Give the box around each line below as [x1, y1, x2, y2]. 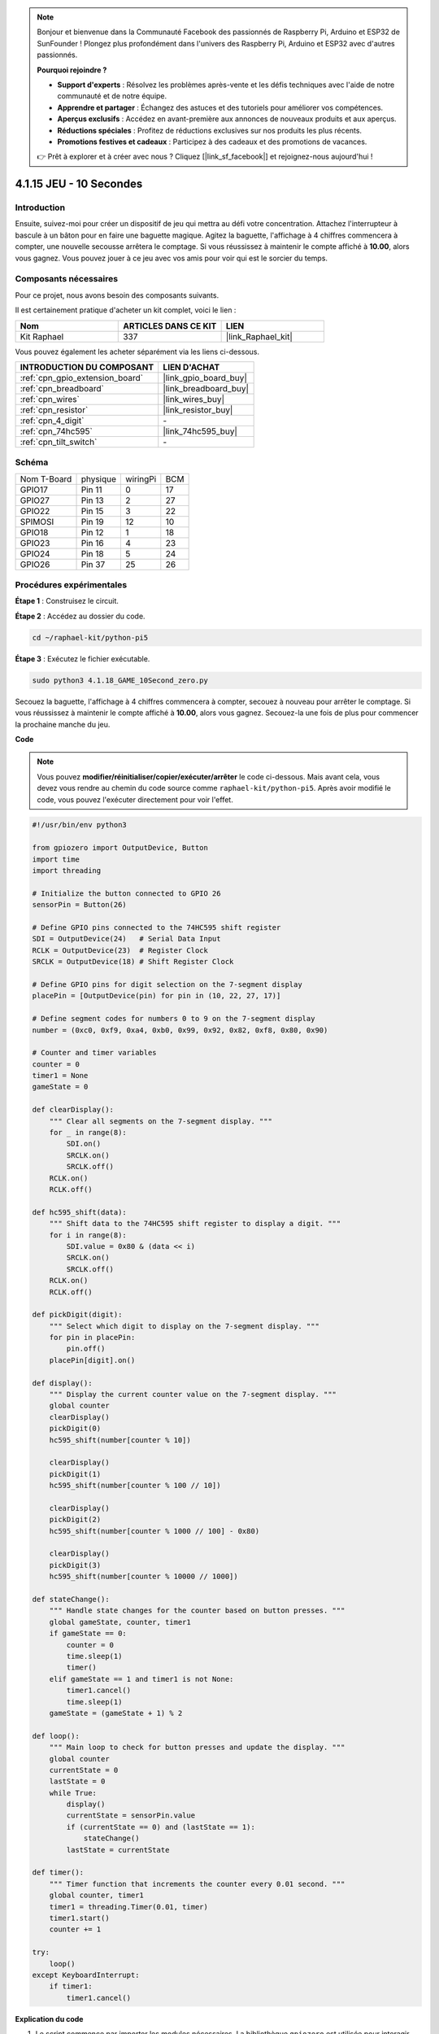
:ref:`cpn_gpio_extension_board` [20, 372, 144, 383]
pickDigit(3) [49, 1560, 102, 1569]
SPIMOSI [20, 516, 54, 527]
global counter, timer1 [49, 1891, 144, 1900]
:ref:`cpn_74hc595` [20, 426, 93, 437]
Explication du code [15, 2014, 84, 2023]
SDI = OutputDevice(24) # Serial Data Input [32, 934, 221, 944]
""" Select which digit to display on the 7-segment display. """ [49, 1321, 320, 1330]
